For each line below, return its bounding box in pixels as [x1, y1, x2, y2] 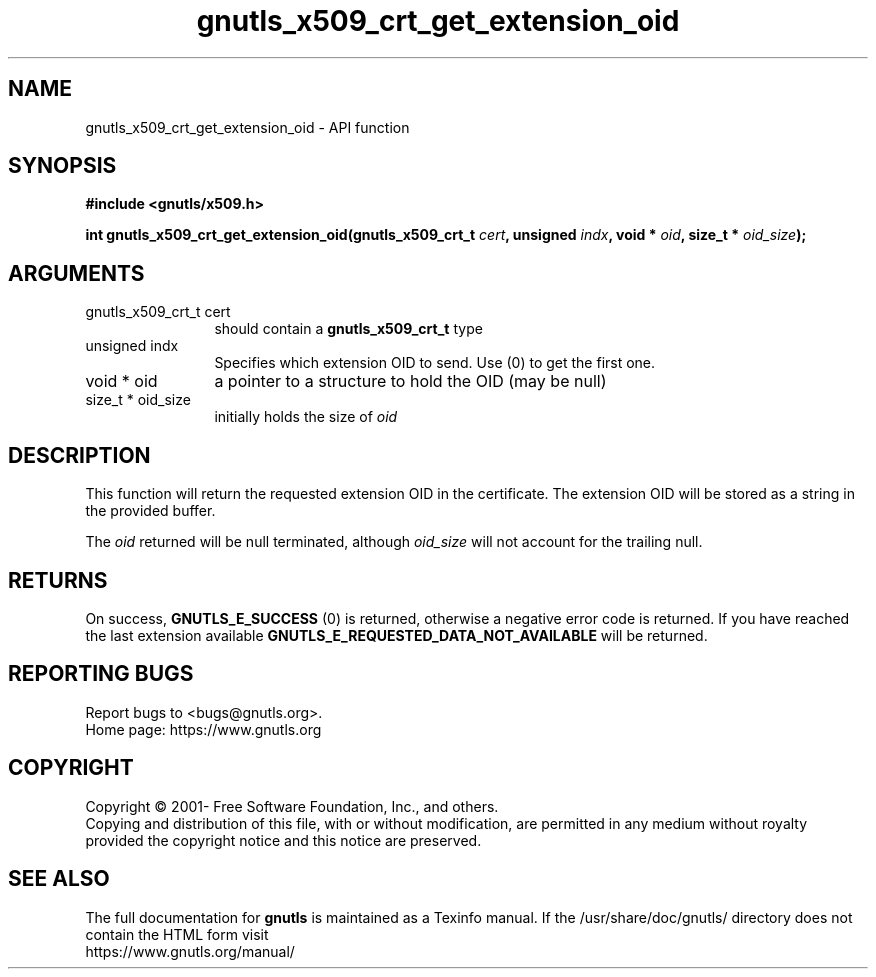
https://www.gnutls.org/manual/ [85, 942, 295, 960]
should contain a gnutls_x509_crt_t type [214, 320, 483, 338]
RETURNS [8, 567, 108, 593]
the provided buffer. [85, 502, 216, 520]
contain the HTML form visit [85, 925, 269, 943]
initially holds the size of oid [214, 408, 398, 426]
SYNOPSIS [8, 153, 117, 179]
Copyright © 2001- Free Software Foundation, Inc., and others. [85, 797, 499, 815]
